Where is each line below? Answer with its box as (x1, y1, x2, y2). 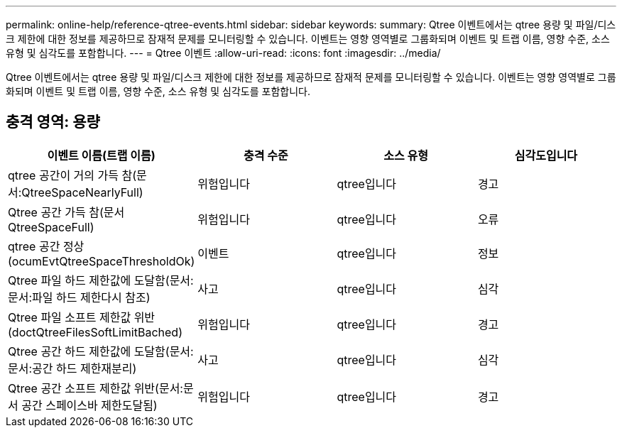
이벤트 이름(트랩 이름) (47, 148, 155, 163)
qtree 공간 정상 (8, 239, 84, 253)
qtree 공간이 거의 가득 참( (8, 168, 137, 182)
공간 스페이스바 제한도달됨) (21, 398, 158, 412)
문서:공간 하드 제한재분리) (8, 361, 137, 376)
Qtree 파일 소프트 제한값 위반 (8, 309, 155, 324)
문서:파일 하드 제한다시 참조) (8, 290, 151, 305)
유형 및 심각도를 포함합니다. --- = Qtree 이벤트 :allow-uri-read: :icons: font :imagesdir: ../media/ (6, 47, 441, 59)
